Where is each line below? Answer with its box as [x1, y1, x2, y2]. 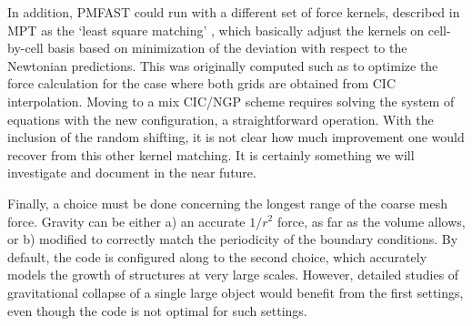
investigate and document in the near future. [7, 163, 256, 182]
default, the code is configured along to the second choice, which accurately [7, 247, 427, 266]
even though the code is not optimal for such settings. [7, 301, 307, 320]
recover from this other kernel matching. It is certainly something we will [7, 145, 415, 164]
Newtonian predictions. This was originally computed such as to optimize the [7, 56, 438, 75]
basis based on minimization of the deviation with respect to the [47, 38, 407, 57]
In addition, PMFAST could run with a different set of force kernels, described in [7, 3, 460, 21]
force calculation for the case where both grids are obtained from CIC [7, 74, 396, 93]
